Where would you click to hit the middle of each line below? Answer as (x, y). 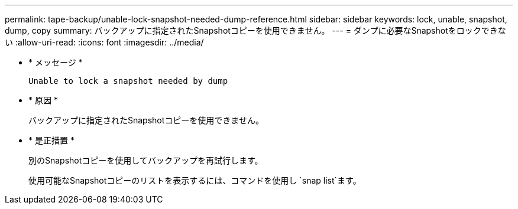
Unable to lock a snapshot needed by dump (128, 81)
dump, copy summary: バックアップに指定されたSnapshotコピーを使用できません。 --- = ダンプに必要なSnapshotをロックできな (255, 30)
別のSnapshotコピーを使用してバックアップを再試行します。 (146, 160)
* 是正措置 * (51, 140)
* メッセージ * (56, 62)
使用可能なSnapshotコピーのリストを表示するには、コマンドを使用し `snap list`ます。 (195, 180)
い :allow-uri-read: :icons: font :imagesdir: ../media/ (104, 42)
